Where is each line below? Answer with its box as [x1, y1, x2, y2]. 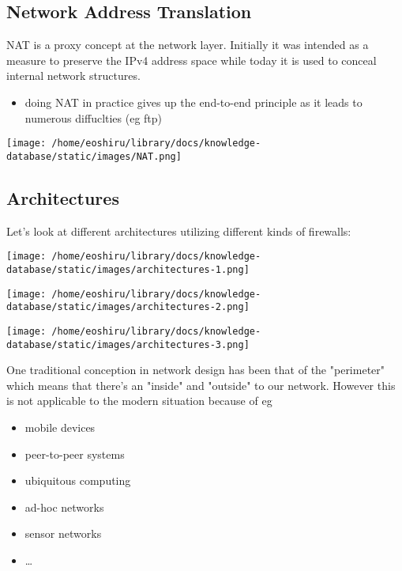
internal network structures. [6, 67, 141, 84]
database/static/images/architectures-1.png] [6, 263, 250, 275]
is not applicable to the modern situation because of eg [6, 392, 272, 409]
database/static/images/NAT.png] [6, 150, 182, 162]
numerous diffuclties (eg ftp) [24, 109, 163, 126]
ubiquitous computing [24, 472, 131, 489]
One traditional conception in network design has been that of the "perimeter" [6, 361, 385, 378]
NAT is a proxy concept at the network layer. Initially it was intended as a [6, 36, 369, 53]
